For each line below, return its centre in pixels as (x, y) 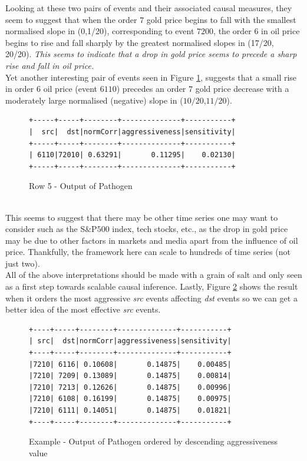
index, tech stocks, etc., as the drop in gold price (200, 229)
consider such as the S (45, 229)
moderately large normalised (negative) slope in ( (94, 100)
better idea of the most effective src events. (83, 309)
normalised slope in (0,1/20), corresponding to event (100, 31)
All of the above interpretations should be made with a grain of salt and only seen (154, 275)
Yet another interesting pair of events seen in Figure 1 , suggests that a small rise (151, 77)
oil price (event (70, 89)
